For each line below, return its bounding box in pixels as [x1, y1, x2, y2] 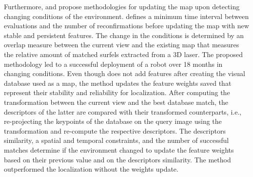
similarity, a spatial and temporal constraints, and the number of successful [4, 135, 229, 145]
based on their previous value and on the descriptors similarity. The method [4, 154, 231, 164]
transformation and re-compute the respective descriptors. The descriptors [4, 125, 226, 136]
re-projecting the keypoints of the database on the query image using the [4, 116, 222, 126]
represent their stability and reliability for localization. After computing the [4, 87, 230, 98]
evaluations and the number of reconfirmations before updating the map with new [4, 20, 249, 31]
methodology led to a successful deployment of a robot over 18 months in [4, 59, 223, 69]
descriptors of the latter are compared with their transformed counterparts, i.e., [4, 106, 242, 117]
